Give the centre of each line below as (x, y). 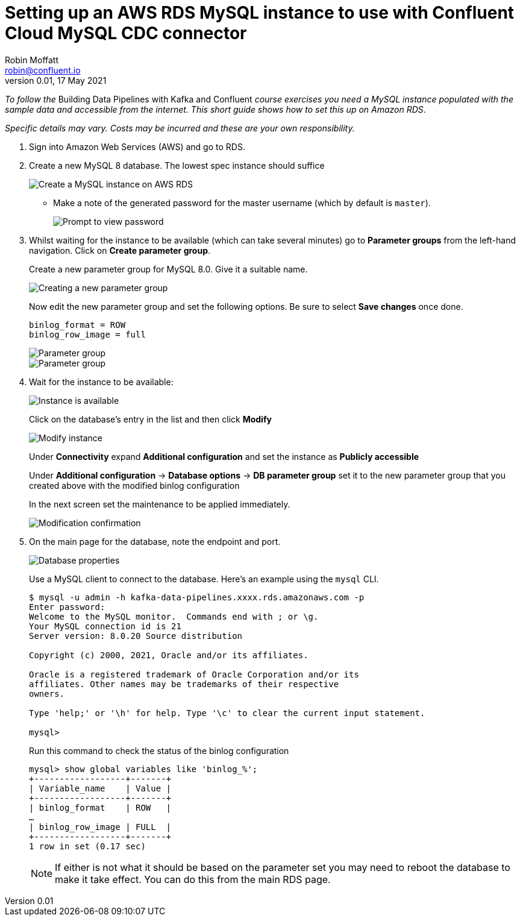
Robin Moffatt (32, 60)
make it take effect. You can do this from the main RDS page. (193, 879)
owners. (47, 693)
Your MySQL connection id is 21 (105, 626)
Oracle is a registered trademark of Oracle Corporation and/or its (194, 674)
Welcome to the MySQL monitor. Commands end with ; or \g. (174, 616)
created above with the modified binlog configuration (134, 485)
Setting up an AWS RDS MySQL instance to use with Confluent (260, 13)
